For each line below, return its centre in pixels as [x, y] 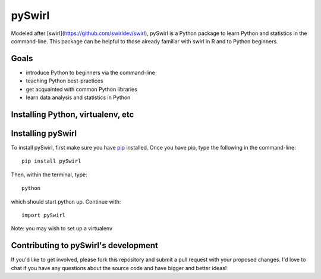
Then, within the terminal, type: [49, 175]
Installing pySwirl [44, 133]
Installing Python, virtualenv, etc [73, 114]
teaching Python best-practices [64, 81]
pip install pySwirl [51, 161]
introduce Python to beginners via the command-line [91, 72]
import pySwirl [44, 215]
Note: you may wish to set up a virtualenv [62, 229]
